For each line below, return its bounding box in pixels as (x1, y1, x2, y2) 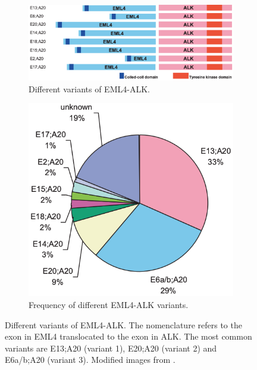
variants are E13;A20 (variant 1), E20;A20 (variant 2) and (5, 341, 217, 354)
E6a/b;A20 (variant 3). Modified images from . (5, 353, 175, 366)
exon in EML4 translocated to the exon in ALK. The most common (5, 330, 252, 343)
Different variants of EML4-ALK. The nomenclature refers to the (5, 318, 242, 331)
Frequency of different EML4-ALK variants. (29, 298, 189, 310)
